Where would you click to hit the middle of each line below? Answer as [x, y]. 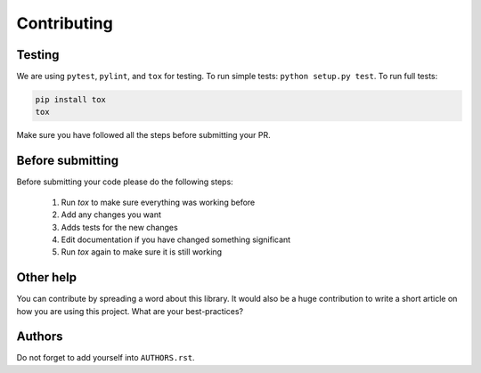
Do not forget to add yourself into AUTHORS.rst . [106, 358]
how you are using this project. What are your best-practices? [130, 311]
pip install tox [71, 100]
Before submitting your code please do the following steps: [125, 182]
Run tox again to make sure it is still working [142, 252]
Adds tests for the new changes [119, 227]
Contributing [65, 23]
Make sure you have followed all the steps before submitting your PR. [143, 135]
